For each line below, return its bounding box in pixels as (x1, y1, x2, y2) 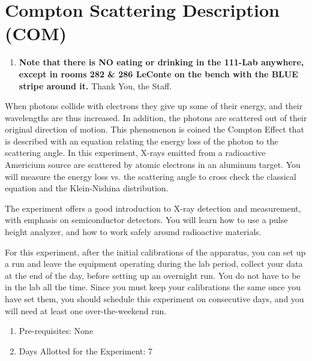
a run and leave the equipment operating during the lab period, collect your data (5, 257, 303, 270)
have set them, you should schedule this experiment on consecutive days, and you (5, 293, 304, 305)
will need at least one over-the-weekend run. (5, 304, 167, 317)
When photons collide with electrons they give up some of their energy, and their (5, 100, 303, 112)
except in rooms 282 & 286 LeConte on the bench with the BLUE (19, 67, 298, 80)
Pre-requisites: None (19, 324, 94, 337)
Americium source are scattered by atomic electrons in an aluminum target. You (5, 158, 301, 171)
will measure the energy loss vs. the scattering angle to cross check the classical (5, 170, 296, 182)
